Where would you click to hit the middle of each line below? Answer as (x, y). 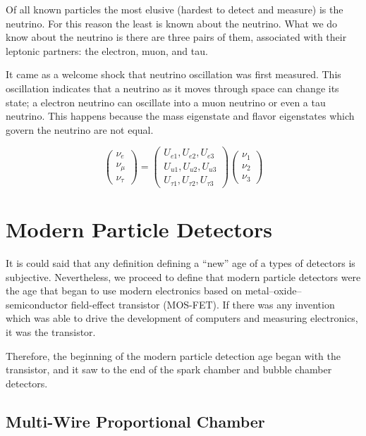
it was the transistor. (51, 331)
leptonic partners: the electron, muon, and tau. (107, 50)
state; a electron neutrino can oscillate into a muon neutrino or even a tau (166, 102)
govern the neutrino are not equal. (80, 129)
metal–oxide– (273, 291)
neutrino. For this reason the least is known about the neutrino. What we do (172, 23)
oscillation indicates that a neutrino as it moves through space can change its (172, 88)
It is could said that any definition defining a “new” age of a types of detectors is (181, 263)
